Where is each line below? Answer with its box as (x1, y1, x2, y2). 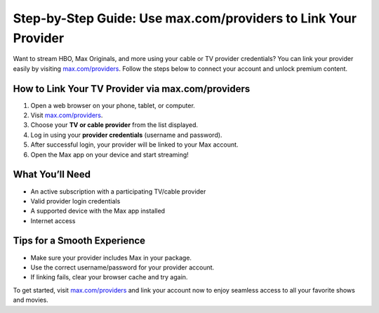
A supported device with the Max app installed (30, 207, 165, 215)
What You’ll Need (13, 168, 91, 180)
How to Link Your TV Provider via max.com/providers (13, 83, 251, 95)
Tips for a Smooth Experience (13, 235, 146, 247)
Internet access (30, 216, 76, 225)
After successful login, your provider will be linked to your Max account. (30, 140, 239, 149)
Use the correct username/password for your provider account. (30, 263, 215, 272)
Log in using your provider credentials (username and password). (30, 131, 222, 139)
